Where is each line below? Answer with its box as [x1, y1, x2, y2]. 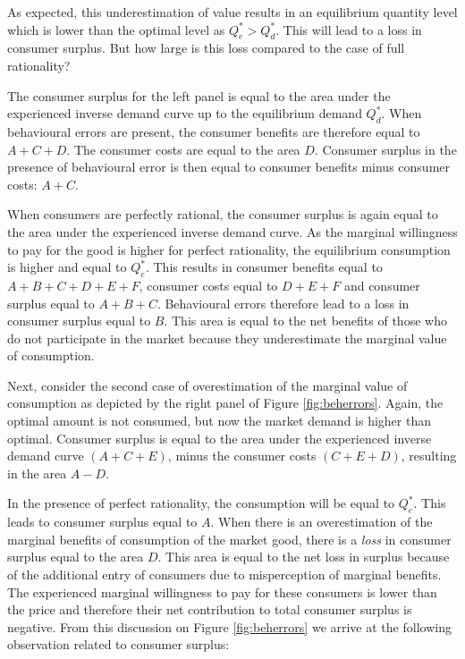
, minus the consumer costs [167, 446, 317, 465]
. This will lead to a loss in [275, 20, 422, 38]
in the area [7, 463, 67, 482]
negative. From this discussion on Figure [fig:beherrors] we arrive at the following [7, 617, 452, 636]
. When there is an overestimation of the [210, 512, 433, 531]
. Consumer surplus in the [314, 139, 457, 158]
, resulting [401, 446, 457, 465]
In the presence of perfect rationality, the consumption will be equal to [7, 494, 395, 512]
